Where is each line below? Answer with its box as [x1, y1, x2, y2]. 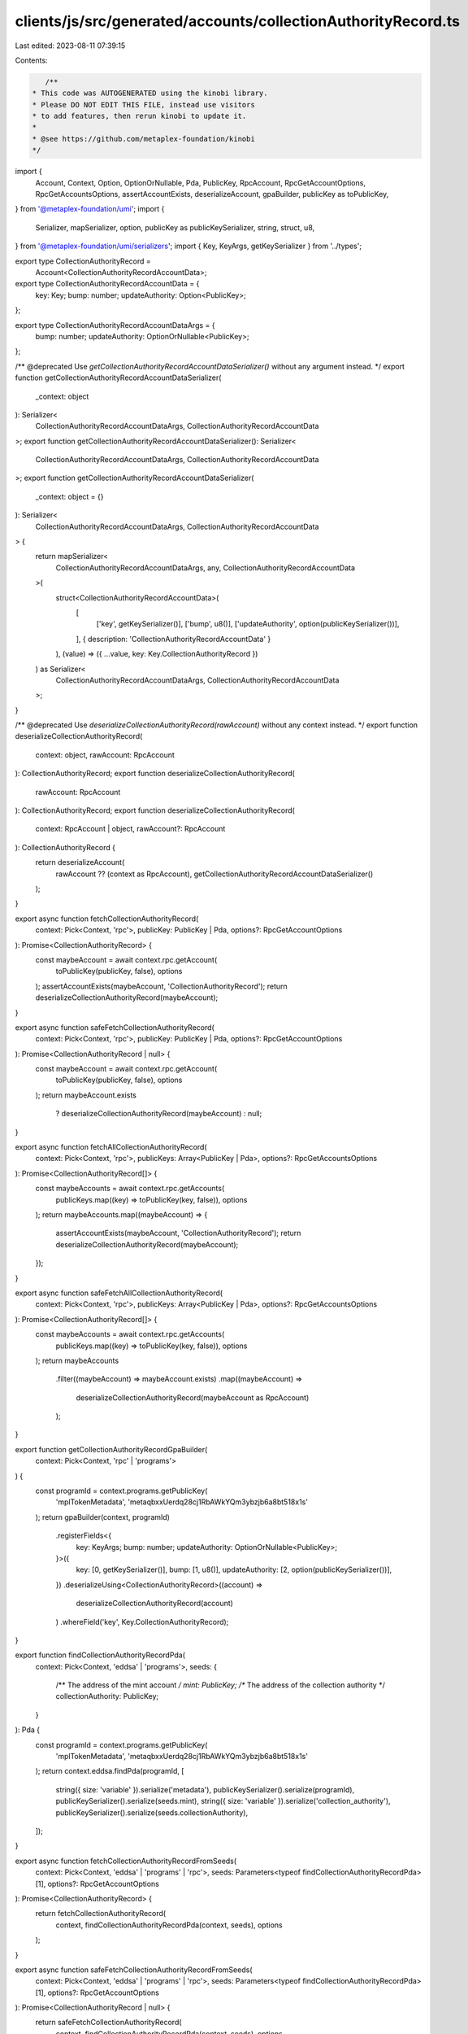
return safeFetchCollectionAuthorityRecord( [35, 2018, 182, 2027]
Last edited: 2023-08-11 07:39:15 [15, 41, 126, 50]
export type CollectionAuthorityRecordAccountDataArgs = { [15, 320, 215, 330]
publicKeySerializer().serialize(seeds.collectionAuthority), [55, 1807, 248, 1818]
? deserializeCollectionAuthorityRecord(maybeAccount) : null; [55, 1109, 262, 1119]
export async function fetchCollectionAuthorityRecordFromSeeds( [15, 1856, 237, 1866]
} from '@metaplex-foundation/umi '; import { [15, 204, 165, 214]
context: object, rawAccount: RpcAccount [35, 749, 175, 760]
